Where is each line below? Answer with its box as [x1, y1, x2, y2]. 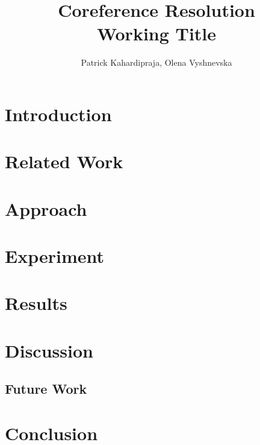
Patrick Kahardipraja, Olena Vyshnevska [81, 56, 232, 69]
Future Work [5, 379, 87, 398]
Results [5, 291, 67, 315]
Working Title [96, 21, 217, 46]
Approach [5, 196, 87, 221]
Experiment [5, 244, 105, 268]
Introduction [5, 101, 112, 126]
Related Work [5, 149, 123, 174]
